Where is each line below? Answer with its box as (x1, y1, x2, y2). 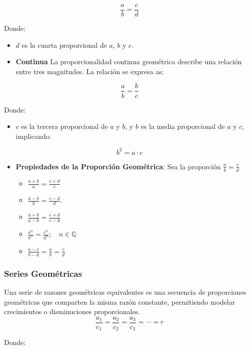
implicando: (15, 130, 51, 141)
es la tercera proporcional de (21, 121, 108, 131)
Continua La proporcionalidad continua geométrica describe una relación (15, 56, 242, 67)
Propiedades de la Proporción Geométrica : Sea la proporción (15, 161, 221, 171)
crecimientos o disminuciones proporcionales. (4, 306, 140, 317)
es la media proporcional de (140, 121, 225, 131)
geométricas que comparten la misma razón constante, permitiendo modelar (4, 296, 235, 307)
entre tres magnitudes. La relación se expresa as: (15, 66, 164, 76)
